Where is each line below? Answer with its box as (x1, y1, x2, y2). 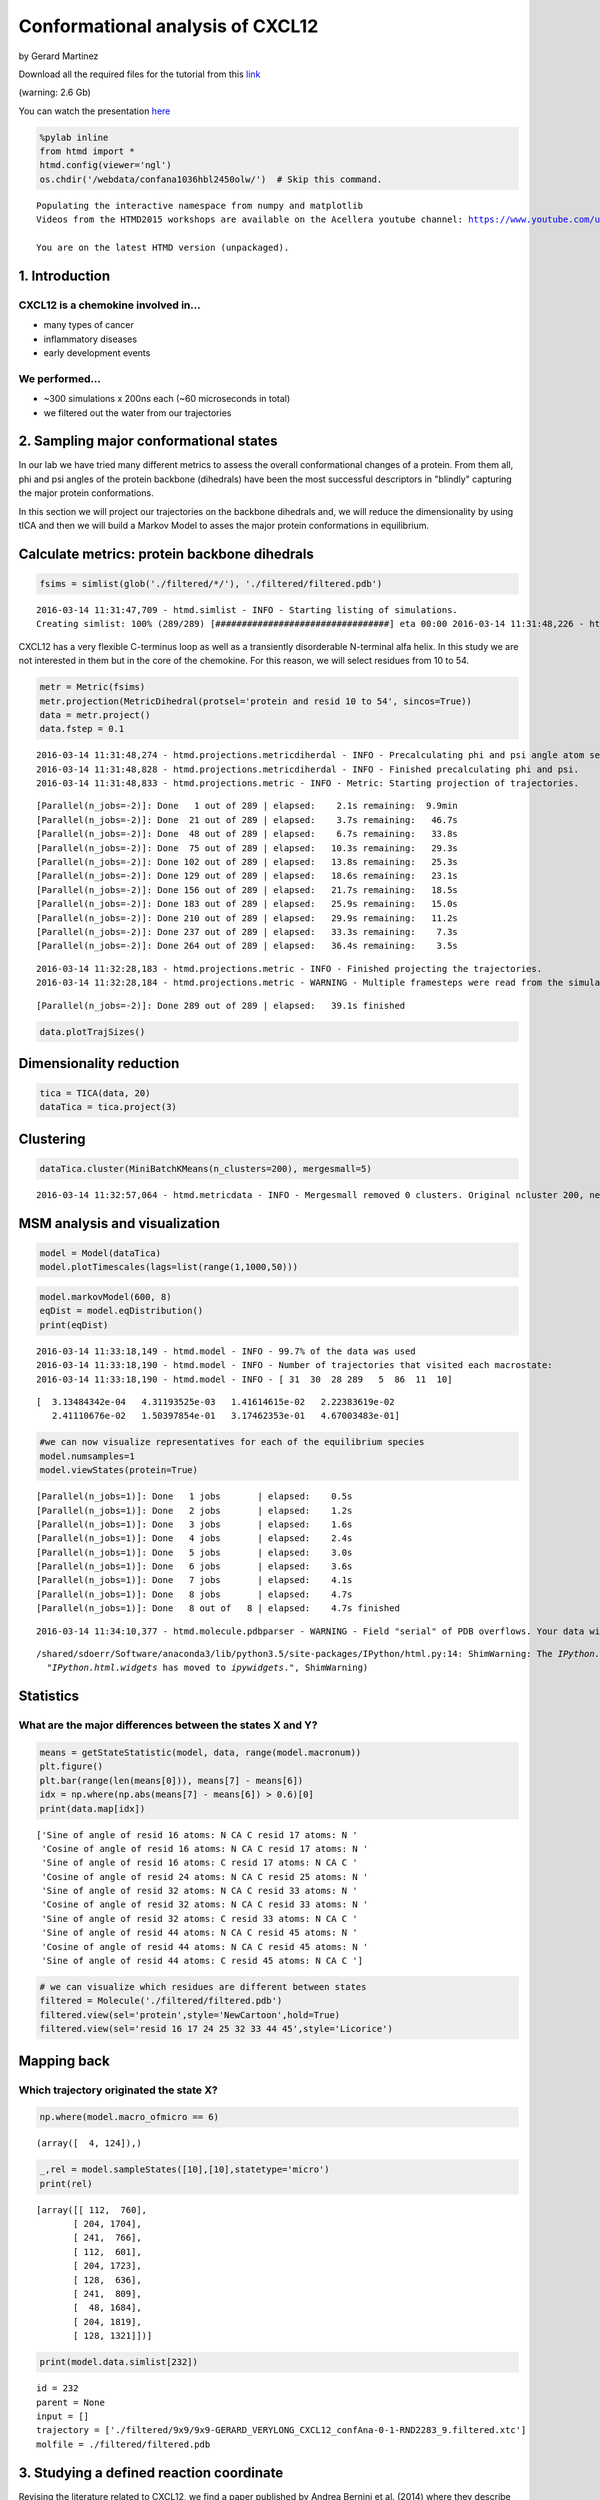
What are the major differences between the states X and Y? (18, 1718, 318, 1732)
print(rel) (39, 2178, 93, 2189)
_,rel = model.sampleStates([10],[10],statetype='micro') (39, 2164, 330, 2175)
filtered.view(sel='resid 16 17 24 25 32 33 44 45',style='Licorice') (39, 2023, 394, 2035)
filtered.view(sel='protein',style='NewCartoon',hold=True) (39, 2009, 341, 2020)
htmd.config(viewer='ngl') (39, 160, 172, 171)
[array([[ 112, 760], (36, 2204, 148, 2215)
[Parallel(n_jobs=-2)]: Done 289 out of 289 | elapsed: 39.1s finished (36, 1000, 406, 1011)
